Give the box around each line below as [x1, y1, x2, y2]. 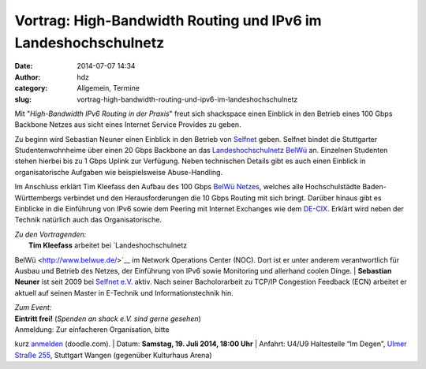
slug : [14, 95, 32, 104]
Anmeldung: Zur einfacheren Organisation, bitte [14, 324, 170, 334]
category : [14, 84, 48, 93]
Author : [14, 72, 41, 82]
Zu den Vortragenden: [14, 229, 87, 239]
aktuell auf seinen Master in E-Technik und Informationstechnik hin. [14, 288, 234, 297]
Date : [14, 61, 33, 71]
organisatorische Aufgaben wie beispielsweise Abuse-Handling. [14, 167, 223, 177]
